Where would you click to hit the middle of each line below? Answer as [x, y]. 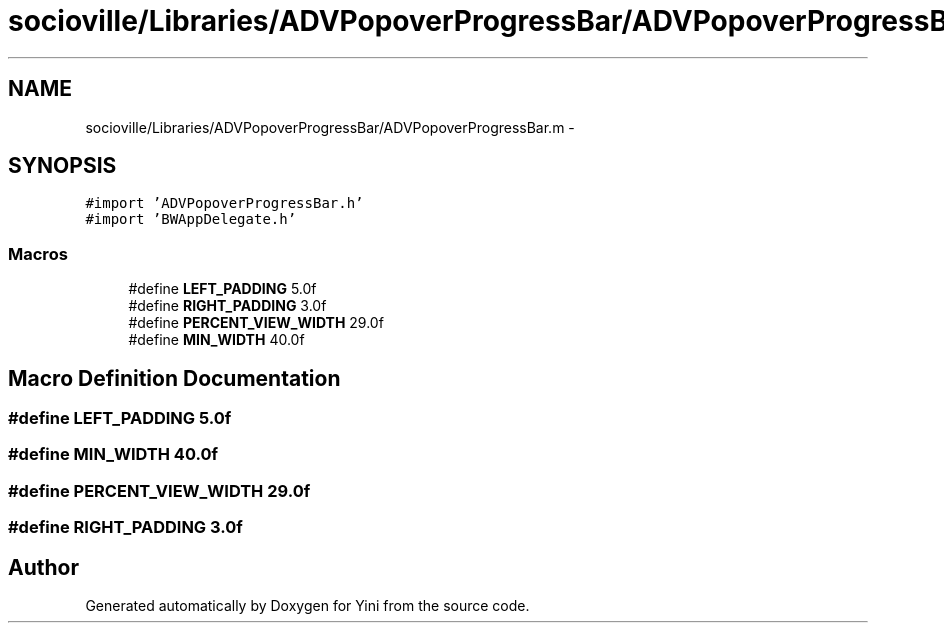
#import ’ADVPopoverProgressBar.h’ [224, 203]
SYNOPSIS [62, 166]
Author [43, 567]
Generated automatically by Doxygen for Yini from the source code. [307, 605]
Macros [38, 253]
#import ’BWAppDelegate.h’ [191, 219]
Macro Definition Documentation [174, 378]
